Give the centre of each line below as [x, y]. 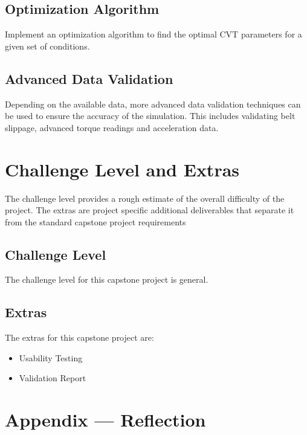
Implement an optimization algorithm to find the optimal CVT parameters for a [153, 34]
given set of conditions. [47, 46]
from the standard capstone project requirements [95, 221]
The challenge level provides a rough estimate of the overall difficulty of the [145, 198]
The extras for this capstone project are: [79, 337]
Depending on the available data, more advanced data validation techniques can [153, 104]
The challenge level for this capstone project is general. [107, 279]
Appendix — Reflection [105, 420]
